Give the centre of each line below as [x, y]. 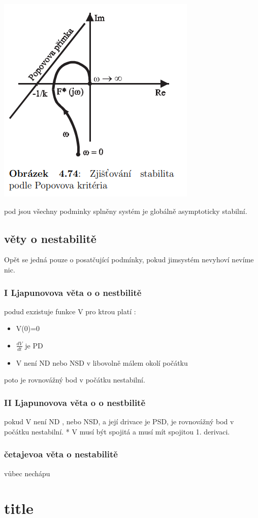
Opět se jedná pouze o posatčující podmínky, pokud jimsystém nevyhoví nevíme [129, 260]
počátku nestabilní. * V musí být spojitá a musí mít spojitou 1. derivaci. [117, 431]
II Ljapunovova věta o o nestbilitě [75, 402]
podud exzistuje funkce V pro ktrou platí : [70, 311]
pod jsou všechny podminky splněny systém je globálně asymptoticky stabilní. [126, 211]
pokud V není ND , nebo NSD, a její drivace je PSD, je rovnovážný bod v [119, 421]
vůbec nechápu [27, 473]
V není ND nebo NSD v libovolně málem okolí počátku [102, 362]
